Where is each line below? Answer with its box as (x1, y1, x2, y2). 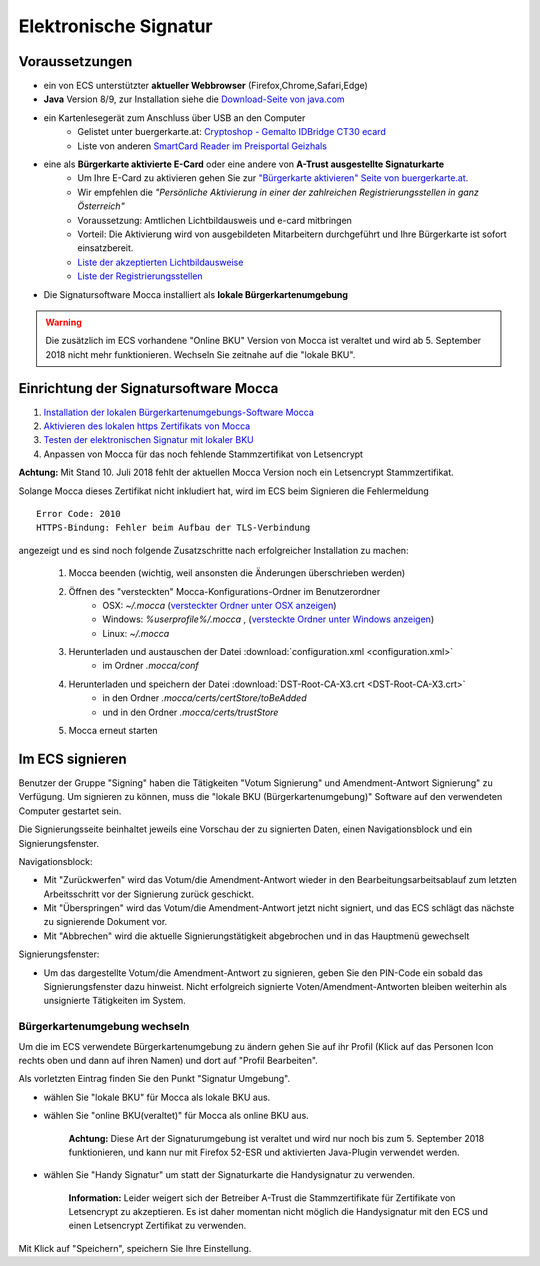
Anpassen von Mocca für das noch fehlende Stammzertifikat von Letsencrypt (43, 448, 364, 460)
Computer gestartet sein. (18, 805, 122, 817)
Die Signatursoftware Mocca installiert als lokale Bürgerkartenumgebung (43, 288, 349, 300)
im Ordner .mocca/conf (102, 660, 199, 672)
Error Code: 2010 (36, 508, 121, 519)
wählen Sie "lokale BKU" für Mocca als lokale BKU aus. (43, 1091, 271, 1103)
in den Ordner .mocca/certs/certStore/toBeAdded (102, 692, 307, 704)
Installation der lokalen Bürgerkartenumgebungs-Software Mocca (43, 406, 314, 418)
